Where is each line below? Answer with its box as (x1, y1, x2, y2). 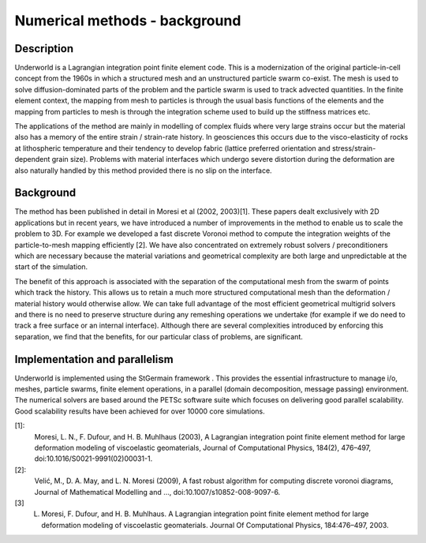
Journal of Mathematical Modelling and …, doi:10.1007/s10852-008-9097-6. (34, 487, 281, 496)
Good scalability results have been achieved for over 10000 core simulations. (14, 406, 266, 416)
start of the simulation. (14, 262, 88, 271)
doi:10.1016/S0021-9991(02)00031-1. (34, 454, 153, 463)
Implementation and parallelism (14, 352, 174, 366)
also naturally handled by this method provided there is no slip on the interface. (14, 166, 272, 175)
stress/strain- (331, 143, 376, 153)
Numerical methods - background (14, 12, 241, 29)
